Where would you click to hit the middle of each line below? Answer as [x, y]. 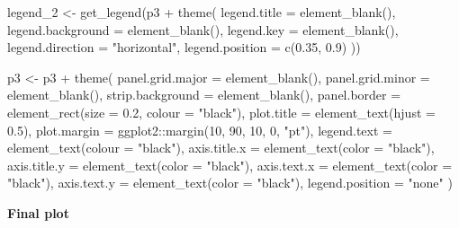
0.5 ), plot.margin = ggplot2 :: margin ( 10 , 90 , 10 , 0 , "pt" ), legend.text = [200, 130]
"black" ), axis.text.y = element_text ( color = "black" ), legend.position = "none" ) [230, 183]
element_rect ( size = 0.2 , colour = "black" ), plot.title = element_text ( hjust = [221, 112]
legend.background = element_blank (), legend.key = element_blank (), [203, 29]
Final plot [38, 212]
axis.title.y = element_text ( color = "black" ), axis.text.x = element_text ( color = [230, 165]
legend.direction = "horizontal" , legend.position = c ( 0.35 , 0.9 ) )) [184, 47]
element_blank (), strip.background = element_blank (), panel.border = [204, 95]
